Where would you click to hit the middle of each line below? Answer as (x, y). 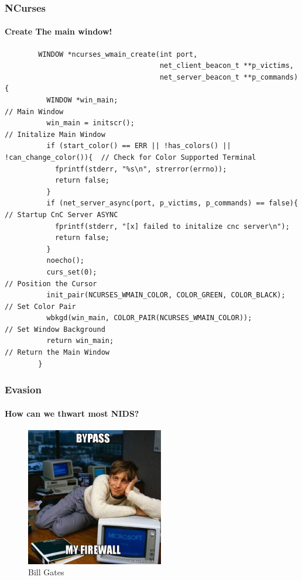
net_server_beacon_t (199, 77)
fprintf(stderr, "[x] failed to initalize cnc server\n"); (172, 226)
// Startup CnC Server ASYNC (61, 215)
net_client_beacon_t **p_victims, (227, 66)
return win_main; (80, 341)
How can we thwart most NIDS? (72, 413)
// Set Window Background (55, 329)
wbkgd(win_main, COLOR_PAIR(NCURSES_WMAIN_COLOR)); (149, 318)
